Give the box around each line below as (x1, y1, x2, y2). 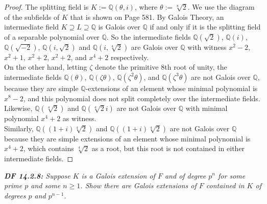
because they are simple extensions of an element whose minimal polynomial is (4, 133, 251, 143)
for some (218, 170, 246, 181)
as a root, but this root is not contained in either (91, 143, 245, 154)
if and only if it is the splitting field (150, 21, 261, 32)
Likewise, (4, 103, 33, 113)
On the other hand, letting (4, 62, 87, 72)
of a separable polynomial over (4, 31, 100, 42)
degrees (4, 190, 26, 200)
